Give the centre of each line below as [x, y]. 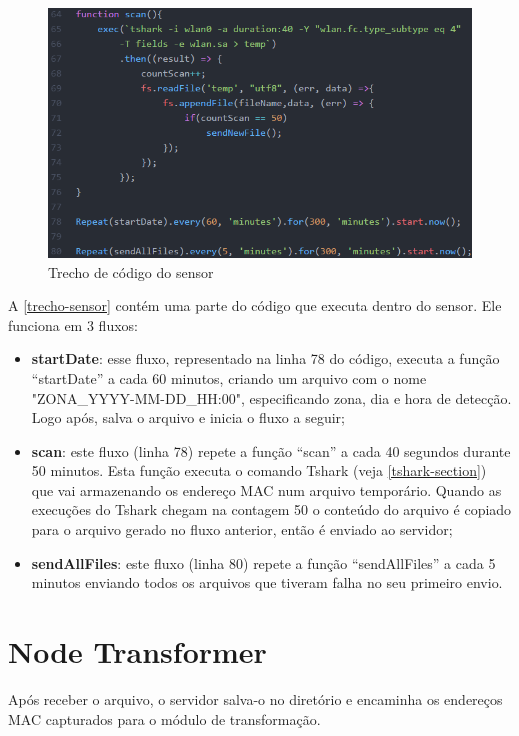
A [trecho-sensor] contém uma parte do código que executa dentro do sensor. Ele [255, 305]
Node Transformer [137, 651]
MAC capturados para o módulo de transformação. [164, 718]
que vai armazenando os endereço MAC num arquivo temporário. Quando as [266, 489]
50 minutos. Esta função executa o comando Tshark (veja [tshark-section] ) [259, 470]
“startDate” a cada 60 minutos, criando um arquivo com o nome [229, 377]
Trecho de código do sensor [131, 271]
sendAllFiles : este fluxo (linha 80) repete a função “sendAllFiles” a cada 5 [263, 562]
